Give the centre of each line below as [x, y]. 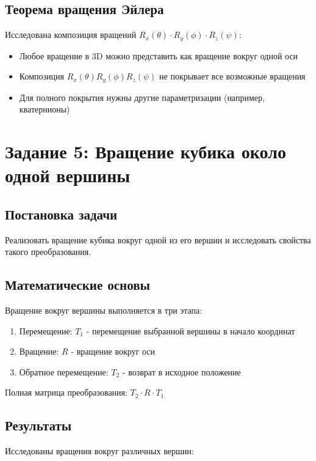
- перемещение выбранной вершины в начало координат [191, 330]
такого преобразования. [48, 252]
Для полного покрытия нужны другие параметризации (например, [142, 97]
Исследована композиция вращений [71, 35]
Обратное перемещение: [64, 371]
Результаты [38, 425]
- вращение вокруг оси [113, 351]
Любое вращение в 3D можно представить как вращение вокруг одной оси [159, 55]
